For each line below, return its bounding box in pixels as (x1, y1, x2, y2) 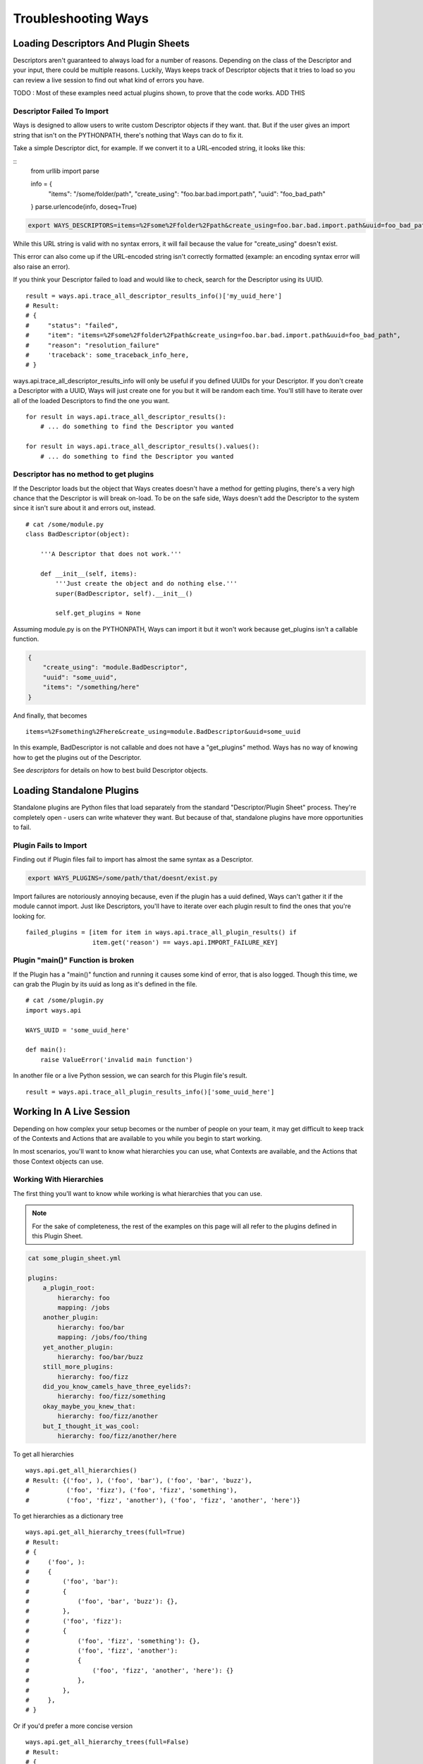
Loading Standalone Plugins (13, 785, 139, 797)
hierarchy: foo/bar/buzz (57, 1353, 144, 1361)
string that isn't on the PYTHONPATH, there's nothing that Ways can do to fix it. (13, 131, 243, 139)
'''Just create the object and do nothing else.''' (55, 579, 238, 588)
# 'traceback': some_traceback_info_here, (25, 351, 190, 359)
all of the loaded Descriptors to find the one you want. (13, 396, 170, 405)
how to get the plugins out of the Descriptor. (13, 753, 142, 761)
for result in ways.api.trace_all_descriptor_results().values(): (25, 442, 260, 451)
